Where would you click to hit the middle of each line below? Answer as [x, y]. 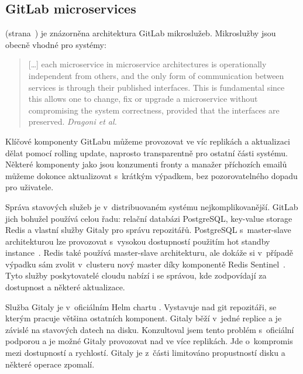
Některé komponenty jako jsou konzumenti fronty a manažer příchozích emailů [146, 164]
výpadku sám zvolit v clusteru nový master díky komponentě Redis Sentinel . [145, 264]
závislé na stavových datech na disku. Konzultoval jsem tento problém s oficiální [150, 329]
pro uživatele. [30, 187]
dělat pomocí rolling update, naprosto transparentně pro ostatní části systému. [147, 152]
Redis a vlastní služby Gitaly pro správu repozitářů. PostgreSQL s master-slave [148, 230]
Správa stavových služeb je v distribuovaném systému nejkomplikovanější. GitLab [152, 206]
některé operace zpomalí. [50, 364]
